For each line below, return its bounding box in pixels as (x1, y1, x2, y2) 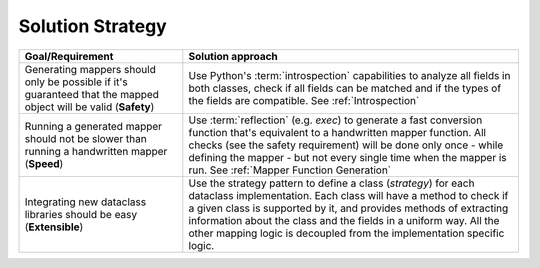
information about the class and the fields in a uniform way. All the (188, 213, 500, 227)
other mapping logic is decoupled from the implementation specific (188, 226, 505, 240)
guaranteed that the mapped (24, 87, 160, 101)
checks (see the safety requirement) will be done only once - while (188, 138, 504, 152)
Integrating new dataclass (24, 195, 147, 209)
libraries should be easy (24, 207, 138, 221)
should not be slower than (24, 131, 147, 145)
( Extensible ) (24, 220, 84, 234)
